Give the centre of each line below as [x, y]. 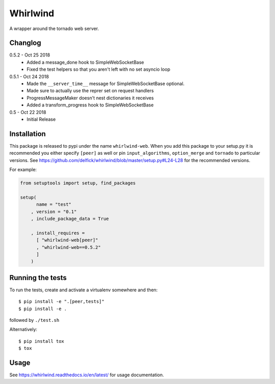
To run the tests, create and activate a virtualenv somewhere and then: [84, 290]
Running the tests [38, 278]
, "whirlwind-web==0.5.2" [69, 247]
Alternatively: [23, 330]
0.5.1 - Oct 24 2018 [29, 76]
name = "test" [54, 204]
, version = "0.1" [54, 212]
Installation [28, 134]
